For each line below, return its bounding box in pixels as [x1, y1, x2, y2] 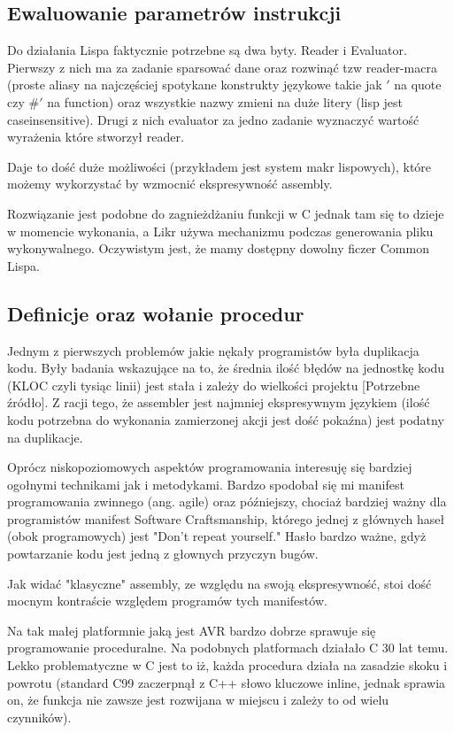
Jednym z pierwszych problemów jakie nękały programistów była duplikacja [7, 341, 419, 359]
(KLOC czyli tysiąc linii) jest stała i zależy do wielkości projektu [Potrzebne [7, 375, 420, 394]
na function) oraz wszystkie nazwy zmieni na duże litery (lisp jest [47, 92, 403, 111]
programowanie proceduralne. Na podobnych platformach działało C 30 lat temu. [7, 638, 449, 657]
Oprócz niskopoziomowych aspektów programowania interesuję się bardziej [7, 458, 412, 476]
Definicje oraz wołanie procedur [7, 299, 304, 327]
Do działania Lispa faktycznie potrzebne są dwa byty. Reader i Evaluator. [7, 41, 407, 59]
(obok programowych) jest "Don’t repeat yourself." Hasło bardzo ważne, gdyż [7, 527, 427, 545]
